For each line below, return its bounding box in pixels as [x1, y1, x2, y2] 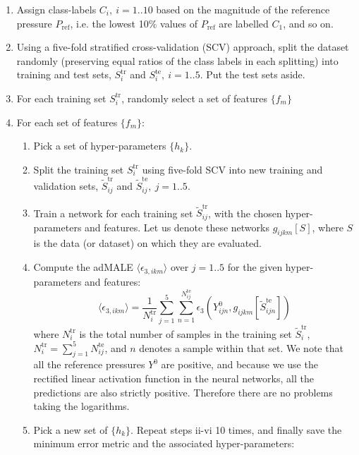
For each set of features [16, 114, 118, 129]
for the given [227, 260, 283, 274]
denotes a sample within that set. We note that [139, 340, 343, 355]
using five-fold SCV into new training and [142, 162, 323, 176]
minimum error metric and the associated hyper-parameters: [33, 436, 295, 451]
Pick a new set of [33, 422, 108, 437]
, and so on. [283, 16, 334, 30]
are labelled [219, 16, 269, 30]
